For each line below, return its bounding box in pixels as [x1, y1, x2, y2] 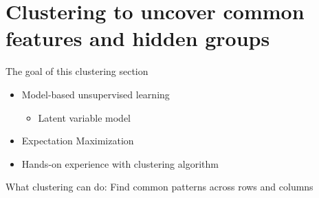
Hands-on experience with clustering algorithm [21, 156, 219, 170]
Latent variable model [38, 110, 131, 124]
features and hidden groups [5, 24, 270, 52]
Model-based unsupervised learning [21, 87, 170, 101]
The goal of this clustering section [5, 64, 148, 78]
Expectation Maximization [21, 133, 134, 148]
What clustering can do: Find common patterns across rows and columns [5, 179, 313, 194]
